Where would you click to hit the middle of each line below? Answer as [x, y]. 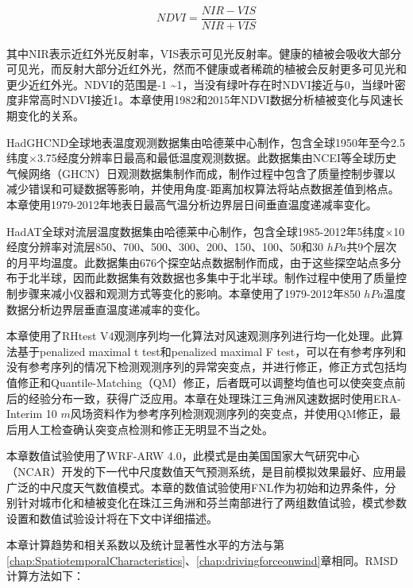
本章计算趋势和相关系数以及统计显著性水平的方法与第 [145, 545]
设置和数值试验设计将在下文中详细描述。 [112, 518]
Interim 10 [32, 414]
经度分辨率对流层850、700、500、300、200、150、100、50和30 [165, 247]
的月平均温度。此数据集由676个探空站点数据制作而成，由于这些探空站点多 [198, 262]
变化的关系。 [50, 116]
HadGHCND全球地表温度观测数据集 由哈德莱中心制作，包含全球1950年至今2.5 [206, 142]
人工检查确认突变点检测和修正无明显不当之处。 [151, 429]
